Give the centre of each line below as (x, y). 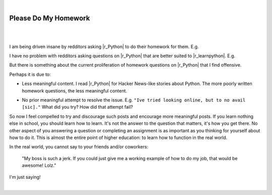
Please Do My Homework (50, 18)
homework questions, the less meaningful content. (75, 90)
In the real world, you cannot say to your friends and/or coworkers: (79, 147)
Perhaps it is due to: (30, 74)
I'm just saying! (25, 177)
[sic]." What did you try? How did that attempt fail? (77, 107)
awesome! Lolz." (39, 165)
